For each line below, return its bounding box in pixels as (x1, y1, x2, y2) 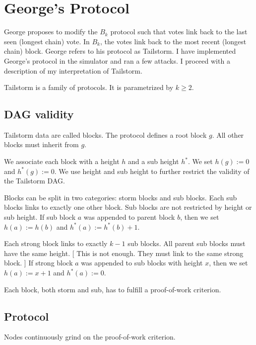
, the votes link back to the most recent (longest (100, 36, 247, 46)
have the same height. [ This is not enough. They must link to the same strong (4, 248, 244, 258)
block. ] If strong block (4, 258, 73, 268)
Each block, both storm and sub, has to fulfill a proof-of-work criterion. (4, 284, 221, 294)
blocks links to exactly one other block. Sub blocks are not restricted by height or (4, 202, 252, 212)
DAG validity (4, 106, 74, 122)
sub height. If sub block (4, 212, 76, 222)
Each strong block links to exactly (4, 238, 108, 249)
